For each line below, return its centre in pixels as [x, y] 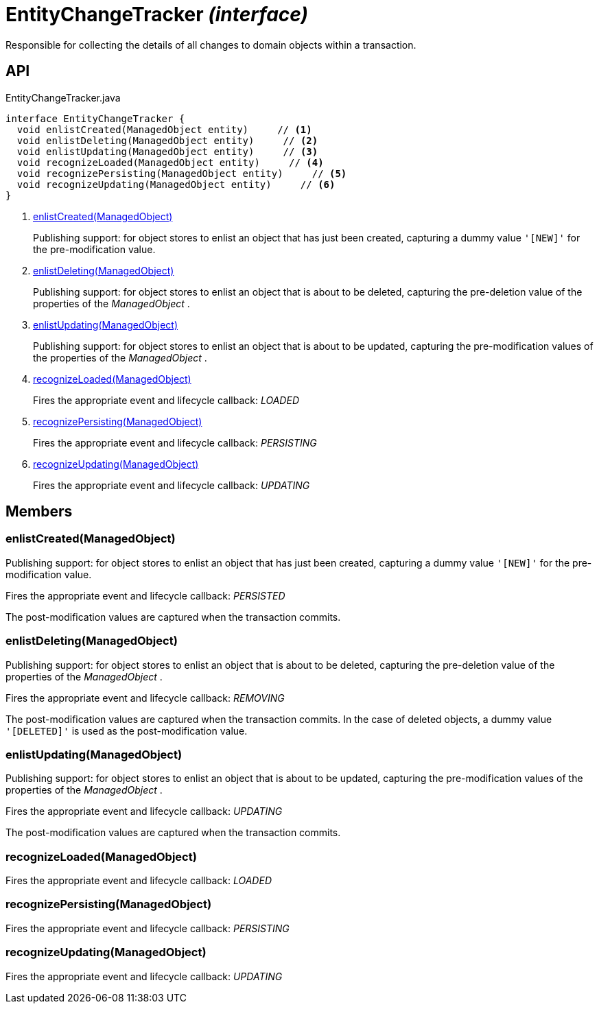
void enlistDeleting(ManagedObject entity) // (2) [167, 140]
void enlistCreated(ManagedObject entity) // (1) [164, 129]
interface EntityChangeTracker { [95, 118]
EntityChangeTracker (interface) [157, 14]
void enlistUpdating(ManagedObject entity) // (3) [167, 151]
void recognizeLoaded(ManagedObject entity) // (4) [170, 162]
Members [39, 512]
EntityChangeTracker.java [63, 97]
